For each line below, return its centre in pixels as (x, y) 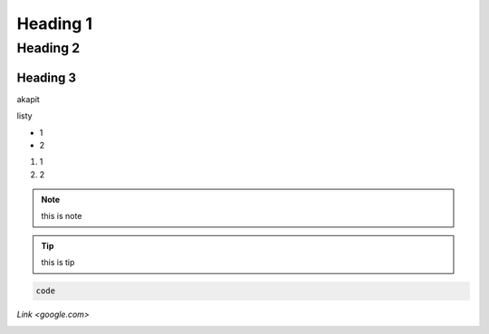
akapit (28, 99)
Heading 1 (55, 24)
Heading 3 (47, 77)
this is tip (58, 262)
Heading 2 (48, 48)
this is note (62, 216)
